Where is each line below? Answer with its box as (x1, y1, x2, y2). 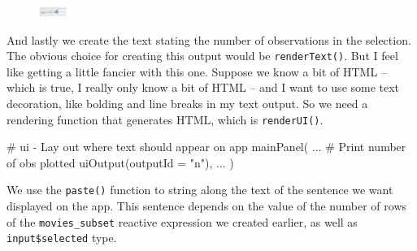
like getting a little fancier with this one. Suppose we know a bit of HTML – (7, 63, 387, 80)
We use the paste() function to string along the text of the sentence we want (7, 181, 393, 198)
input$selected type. (7, 229, 117, 246)
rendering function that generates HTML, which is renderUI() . (7, 110, 324, 128)
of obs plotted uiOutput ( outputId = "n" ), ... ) (7, 154, 234, 171)
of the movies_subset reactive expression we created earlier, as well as (7, 213, 358, 230)
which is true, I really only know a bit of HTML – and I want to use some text (7, 79, 400, 96)
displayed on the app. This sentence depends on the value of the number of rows (7, 197, 406, 214)
